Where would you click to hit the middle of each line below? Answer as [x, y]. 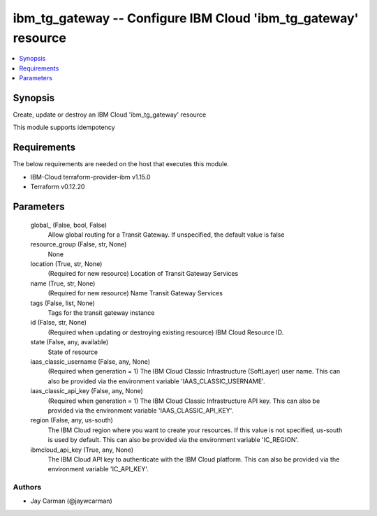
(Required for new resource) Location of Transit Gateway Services [143, 274]
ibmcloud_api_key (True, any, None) [82, 450]
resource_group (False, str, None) [79, 244]
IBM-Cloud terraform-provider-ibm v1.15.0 [90, 177]
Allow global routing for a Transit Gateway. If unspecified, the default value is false [166, 235]
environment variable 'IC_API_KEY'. [98, 469]
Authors [27, 487]
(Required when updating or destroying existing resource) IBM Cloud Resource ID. [166, 332]
